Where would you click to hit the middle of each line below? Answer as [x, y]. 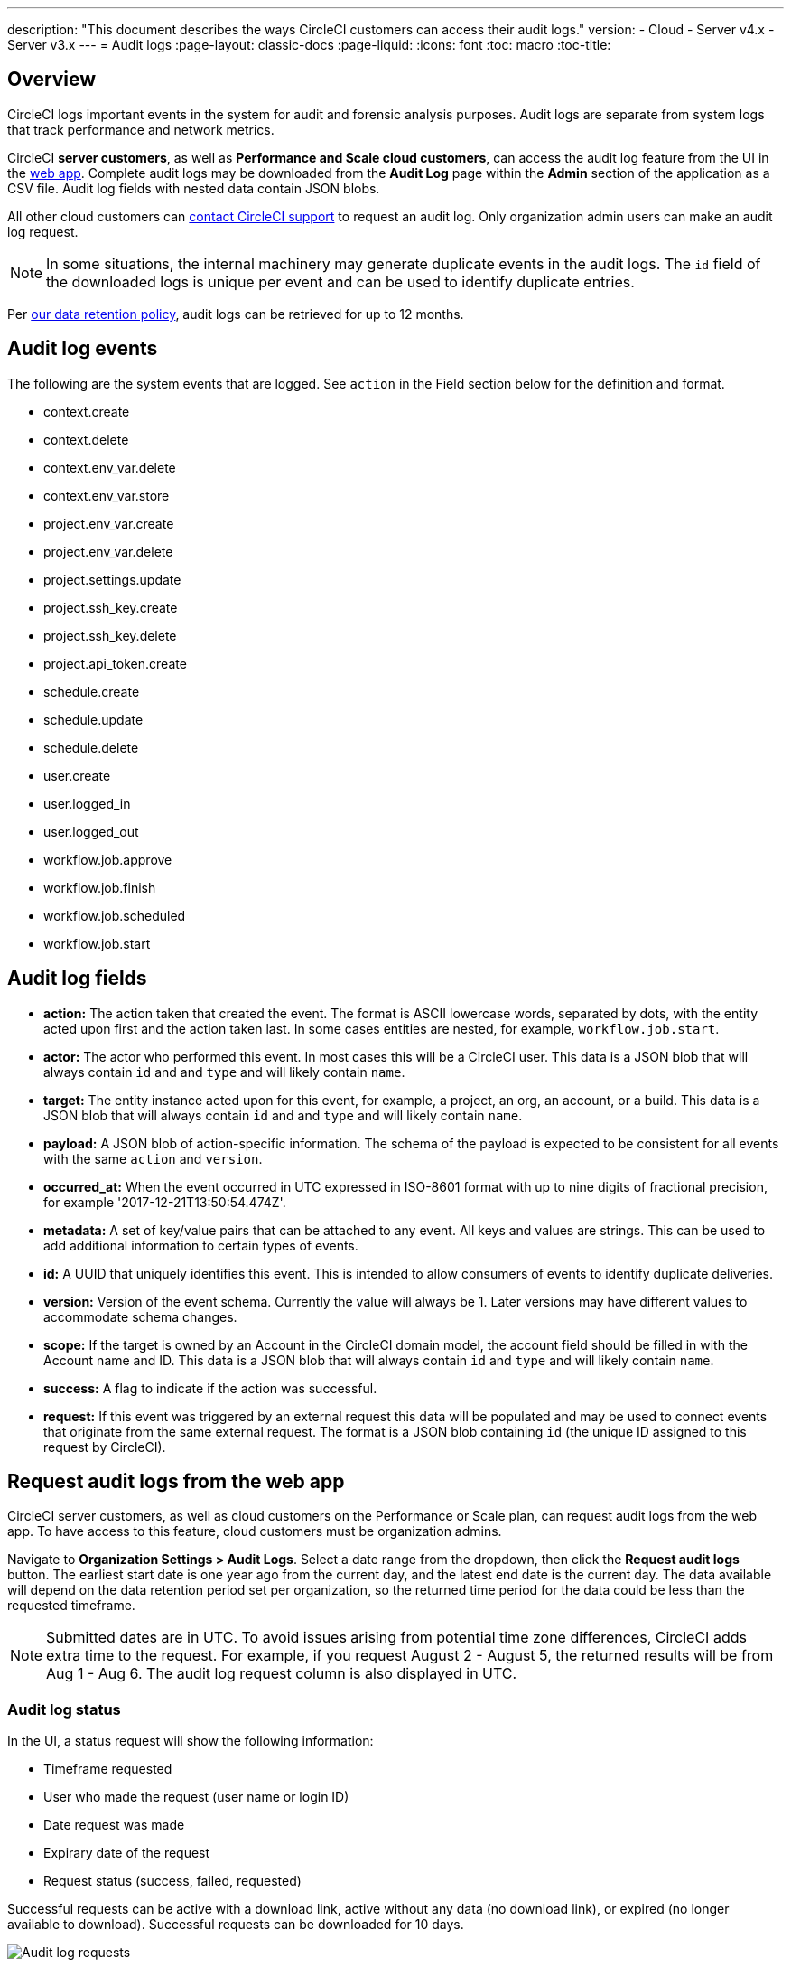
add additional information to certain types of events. [201, 1245]
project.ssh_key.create [111, 607]
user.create [77, 775]
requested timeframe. [71, 1606]
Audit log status [64, 1709]
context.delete [86, 439]
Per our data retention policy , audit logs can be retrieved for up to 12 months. [236, 314]
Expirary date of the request [127, 1853]
